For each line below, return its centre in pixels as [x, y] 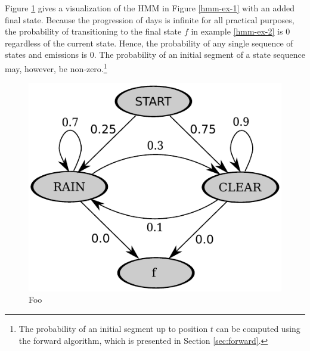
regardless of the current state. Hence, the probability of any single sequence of [149, 43]
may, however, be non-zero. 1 [56, 67]
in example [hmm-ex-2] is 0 [241, 31]
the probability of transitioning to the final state [93, 31]
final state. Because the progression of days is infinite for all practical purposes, [150, 19]
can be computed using [258, 328]
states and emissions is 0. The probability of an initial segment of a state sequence [155, 55]
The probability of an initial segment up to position [113, 328]
